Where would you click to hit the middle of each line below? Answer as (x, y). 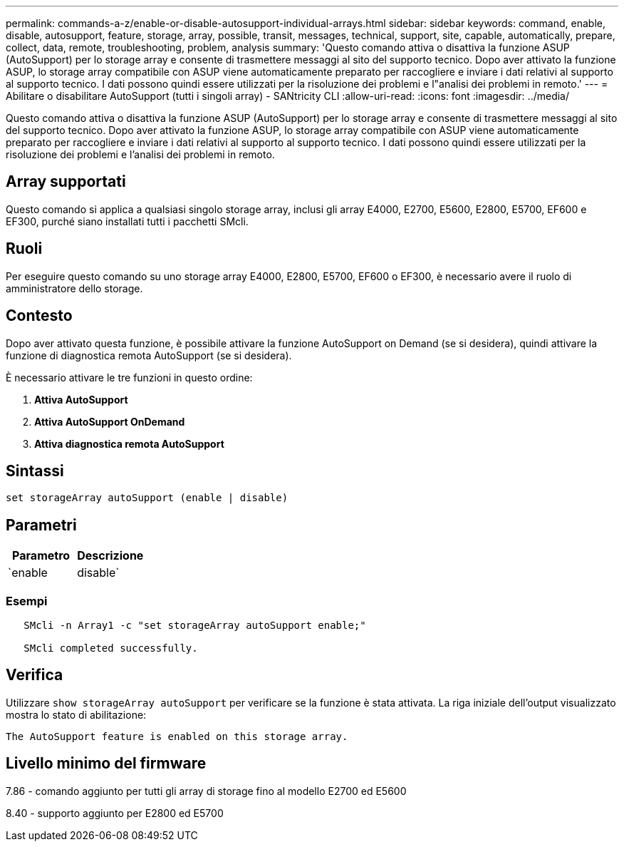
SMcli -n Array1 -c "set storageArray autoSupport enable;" (195, 625)
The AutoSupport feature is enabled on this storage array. (177, 736)
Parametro (41, 556)
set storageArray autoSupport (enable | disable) (147, 498)
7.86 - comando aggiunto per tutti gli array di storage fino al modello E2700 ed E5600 (206, 791)
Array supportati (66, 182)
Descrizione (110, 556)
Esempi (27, 601)
